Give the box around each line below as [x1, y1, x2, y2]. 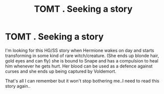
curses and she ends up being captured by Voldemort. [5, 68, 116, 74]
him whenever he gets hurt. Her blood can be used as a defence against [5, 63, 153, 69]
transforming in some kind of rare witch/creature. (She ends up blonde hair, [5, 53, 160, 59]
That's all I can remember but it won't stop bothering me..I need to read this [5, 78, 160, 84]
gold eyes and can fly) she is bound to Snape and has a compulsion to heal [5, 58, 159, 63]
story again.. [5, 83, 31, 89]
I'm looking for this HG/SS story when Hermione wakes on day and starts [5, 47, 155, 53]
